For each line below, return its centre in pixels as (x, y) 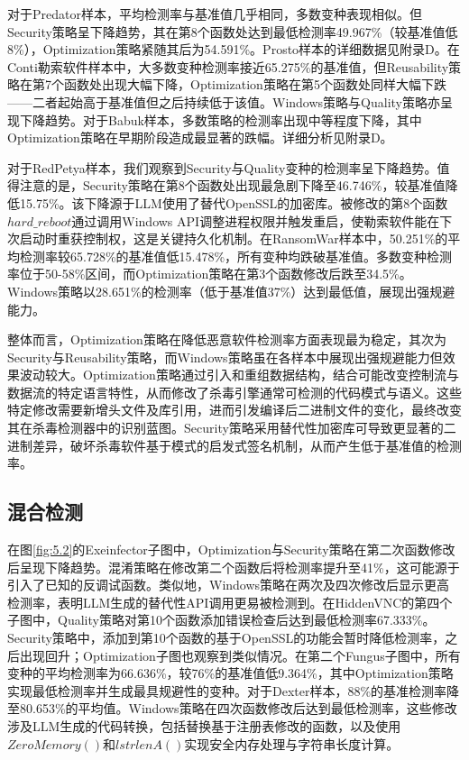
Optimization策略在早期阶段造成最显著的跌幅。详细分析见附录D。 (200, 137)
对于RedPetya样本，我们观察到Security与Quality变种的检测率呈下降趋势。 (222, 167)
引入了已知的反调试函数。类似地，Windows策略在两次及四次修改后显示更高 (229, 585)
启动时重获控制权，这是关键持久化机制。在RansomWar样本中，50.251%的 (234, 238)
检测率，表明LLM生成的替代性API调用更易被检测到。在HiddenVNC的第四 (224, 602)
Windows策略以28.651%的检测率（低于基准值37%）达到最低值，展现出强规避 (231, 291)
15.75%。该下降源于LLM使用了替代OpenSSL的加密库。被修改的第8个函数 (234, 202)
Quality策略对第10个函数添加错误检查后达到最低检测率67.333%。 (246, 620)
